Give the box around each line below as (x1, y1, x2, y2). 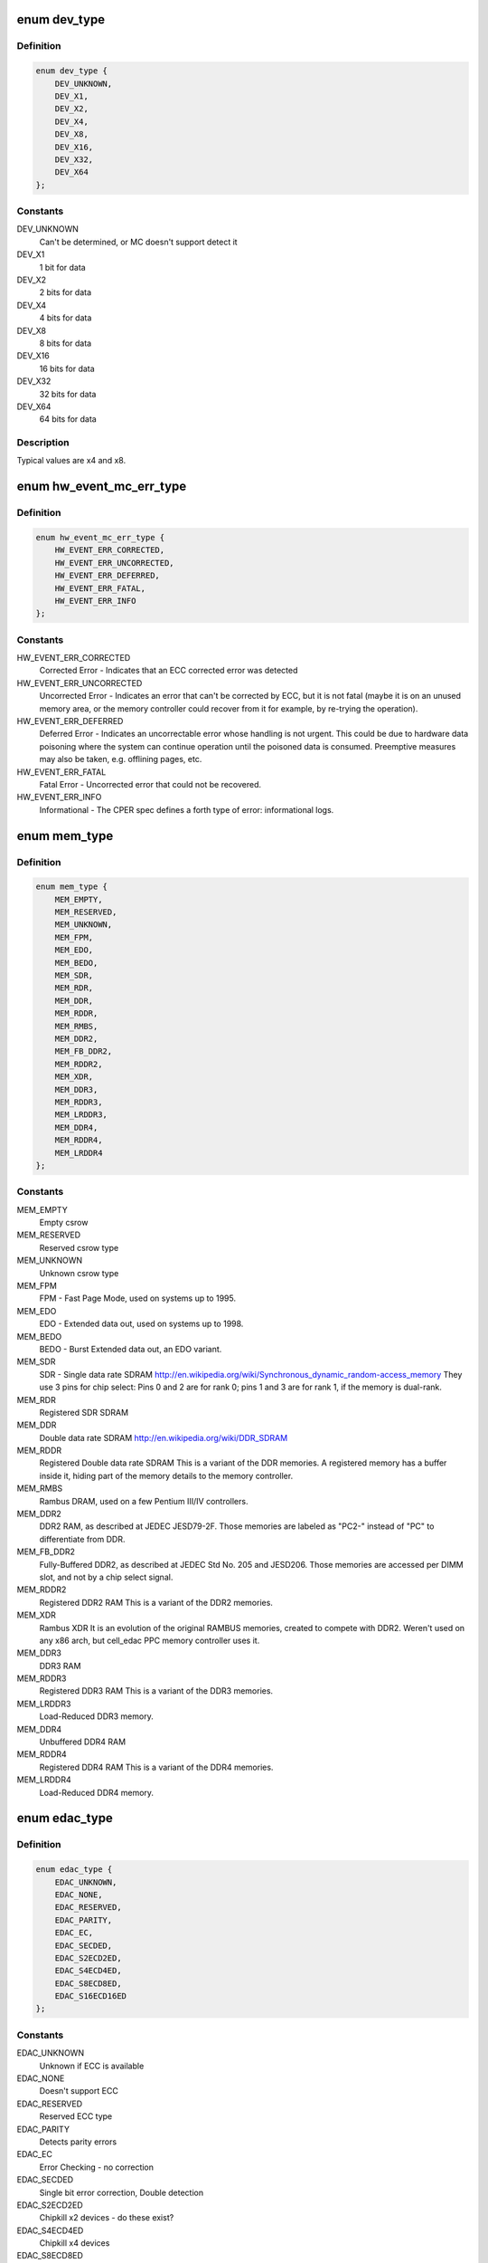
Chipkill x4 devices (39, 2238, 110, 2249)
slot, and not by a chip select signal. (39, 1571, 174, 1582)
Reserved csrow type (39, 1242, 119, 1253)
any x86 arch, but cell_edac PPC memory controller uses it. (39, 1635, 260, 1646)
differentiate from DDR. (39, 1533, 126, 1544)
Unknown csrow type (39, 1267, 119, 1278)
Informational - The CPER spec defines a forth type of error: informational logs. (39, 804, 334, 815)
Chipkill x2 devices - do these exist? (39, 2212, 174, 2223)
